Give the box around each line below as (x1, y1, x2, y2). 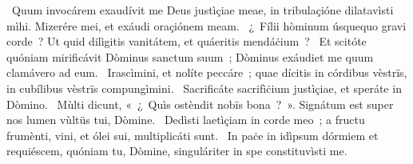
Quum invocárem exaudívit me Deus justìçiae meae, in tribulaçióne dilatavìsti (11, 2, 394, 18)
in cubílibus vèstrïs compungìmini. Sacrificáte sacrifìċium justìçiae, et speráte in (6, 79, 402, 96)
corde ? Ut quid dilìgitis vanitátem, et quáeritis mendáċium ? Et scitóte (6, 33, 367, 50)
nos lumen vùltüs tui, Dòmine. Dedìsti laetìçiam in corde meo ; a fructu (6, 111, 365, 128)
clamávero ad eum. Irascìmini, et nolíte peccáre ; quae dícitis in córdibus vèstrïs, (6, 64, 407, 81)
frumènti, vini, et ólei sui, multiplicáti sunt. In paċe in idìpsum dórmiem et (6, 126, 379, 143)
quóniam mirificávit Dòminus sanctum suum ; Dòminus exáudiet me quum (6, 48, 374, 65)
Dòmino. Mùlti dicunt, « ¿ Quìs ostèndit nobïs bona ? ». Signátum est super (6, 95, 394, 112)
